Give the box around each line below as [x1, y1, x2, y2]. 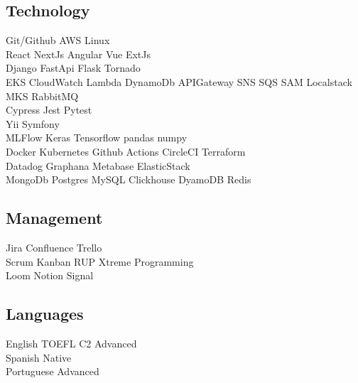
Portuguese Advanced [6, 364, 99, 379]
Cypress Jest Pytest [6, 102, 92, 117]
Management [6, 207, 103, 229]
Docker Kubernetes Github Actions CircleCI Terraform [6, 144, 246, 158]
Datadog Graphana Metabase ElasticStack [6, 158, 190, 173]
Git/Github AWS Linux [6, 33, 110, 48]
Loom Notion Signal [6, 268, 94, 283]
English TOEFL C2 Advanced [6, 335, 137, 350]
